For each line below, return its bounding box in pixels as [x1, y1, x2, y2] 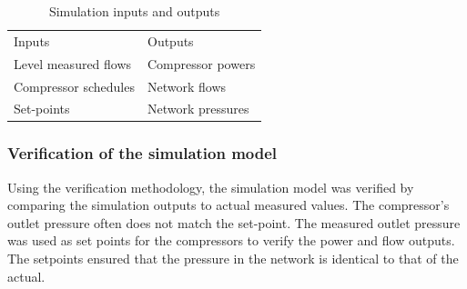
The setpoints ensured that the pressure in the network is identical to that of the [7, 249, 459, 268]
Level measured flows [14, 54, 132, 73]
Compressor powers [147, 54, 256, 73]
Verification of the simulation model [7, 142, 278, 164]
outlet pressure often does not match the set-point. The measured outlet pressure [7, 213, 461, 232]
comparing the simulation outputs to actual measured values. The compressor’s [7, 195, 450, 214]
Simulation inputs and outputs [48, 2, 220, 20]
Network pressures [147, 99, 249, 118]
